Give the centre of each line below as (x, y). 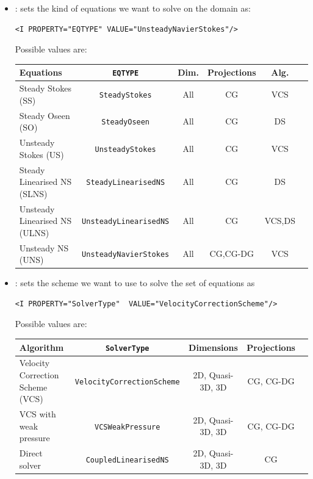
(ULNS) (34, 232)
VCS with (38, 414)
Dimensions (213, 347)
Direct (31, 453)
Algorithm (41, 347)
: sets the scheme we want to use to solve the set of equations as (135, 283)
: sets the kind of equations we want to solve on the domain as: (133, 8)
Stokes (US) (41, 154)
